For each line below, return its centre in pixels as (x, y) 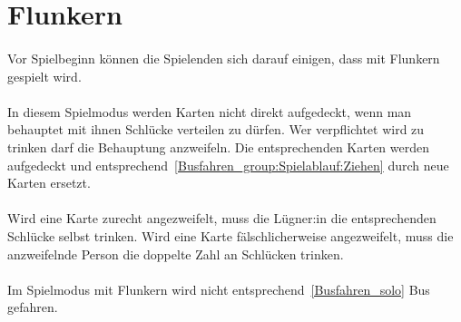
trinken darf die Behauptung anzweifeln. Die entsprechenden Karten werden (219, 146)
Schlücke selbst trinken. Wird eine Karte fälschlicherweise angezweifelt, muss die (230, 235)
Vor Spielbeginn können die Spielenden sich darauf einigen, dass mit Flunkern (224, 58)
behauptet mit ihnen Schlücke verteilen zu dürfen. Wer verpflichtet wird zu (216, 129)
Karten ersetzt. (49, 183)
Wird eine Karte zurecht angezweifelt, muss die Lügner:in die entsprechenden (222, 218)
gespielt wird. (44, 76)
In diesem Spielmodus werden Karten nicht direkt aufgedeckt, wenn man (210, 111)
